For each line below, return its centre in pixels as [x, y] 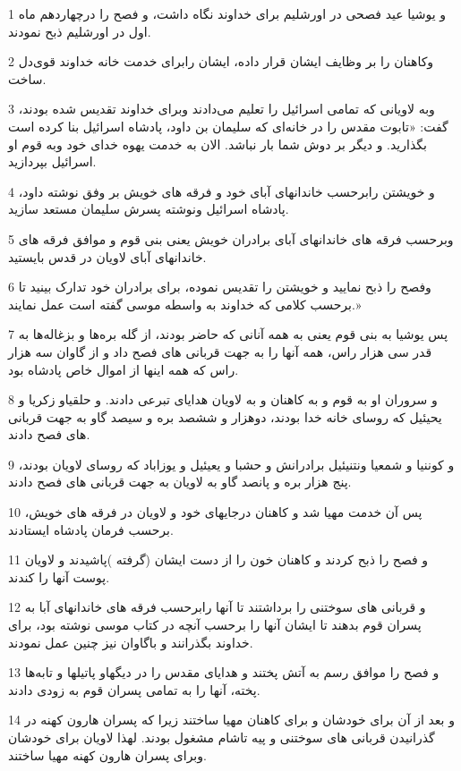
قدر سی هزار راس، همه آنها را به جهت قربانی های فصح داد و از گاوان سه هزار [220, 351]
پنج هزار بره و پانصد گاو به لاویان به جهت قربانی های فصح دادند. [180, 482]
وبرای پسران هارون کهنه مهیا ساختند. [107, 754]
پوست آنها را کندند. [59, 576]
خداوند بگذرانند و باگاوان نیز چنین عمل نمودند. [131, 642]
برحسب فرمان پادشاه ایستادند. [91, 529]
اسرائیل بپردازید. [52, 161]
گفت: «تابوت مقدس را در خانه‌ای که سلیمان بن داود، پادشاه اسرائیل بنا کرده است [228, 126]
